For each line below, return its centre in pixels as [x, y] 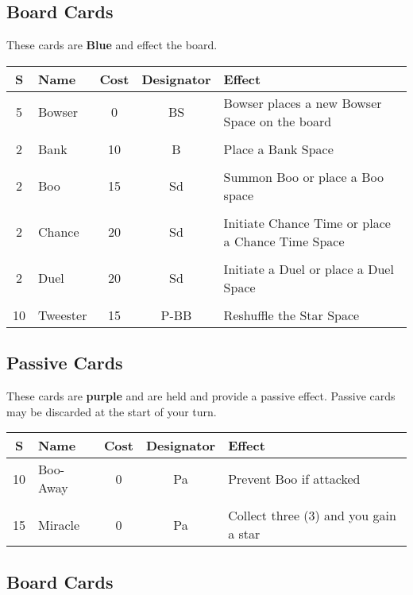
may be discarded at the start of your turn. [112, 411]
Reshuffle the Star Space [291, 315]
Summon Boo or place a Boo [303, 176]
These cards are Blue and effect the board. [112, 45]
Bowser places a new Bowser [303, 102]
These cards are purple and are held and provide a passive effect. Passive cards [201, 396]
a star [244, 534]
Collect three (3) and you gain [312, 516]
